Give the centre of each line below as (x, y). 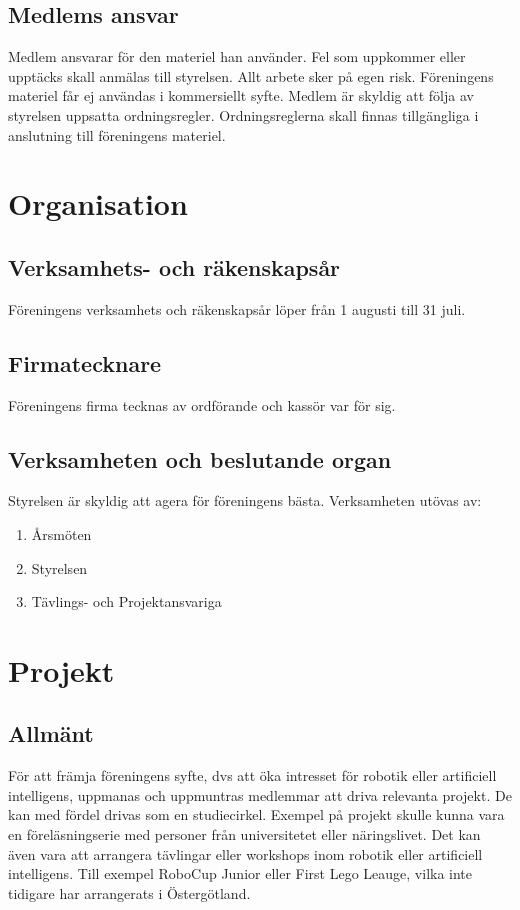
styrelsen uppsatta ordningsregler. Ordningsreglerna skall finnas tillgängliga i (243, 114)
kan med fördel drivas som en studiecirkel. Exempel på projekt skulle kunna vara (256, 814)
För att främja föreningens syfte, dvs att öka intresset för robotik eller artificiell (252, 775)
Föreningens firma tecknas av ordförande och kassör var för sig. (202, 404)
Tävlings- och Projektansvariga (126, 601)
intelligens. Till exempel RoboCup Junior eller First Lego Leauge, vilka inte (240, 873)
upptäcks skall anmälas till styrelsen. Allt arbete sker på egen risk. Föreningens (251, 75)
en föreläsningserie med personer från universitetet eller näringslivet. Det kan (244, 834)
